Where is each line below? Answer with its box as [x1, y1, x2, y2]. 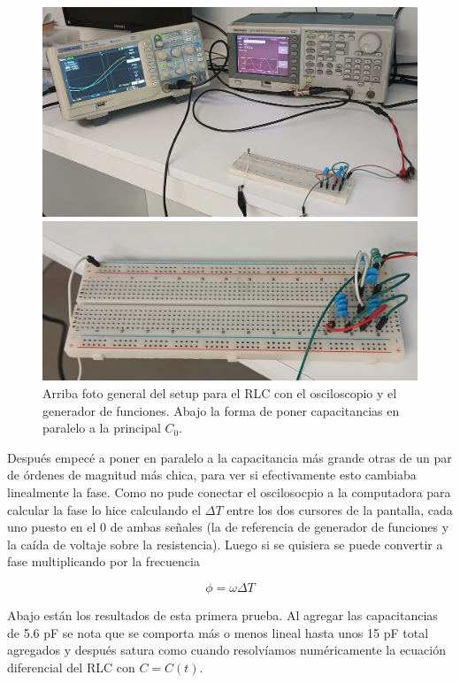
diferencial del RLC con [7, 657, 135, 676]
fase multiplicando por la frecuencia [7, 552, 200, 571]
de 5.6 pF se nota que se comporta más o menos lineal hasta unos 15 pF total [7, 623, 429, 641]
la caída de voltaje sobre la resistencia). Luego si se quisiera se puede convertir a [7, 534, 443, 553]
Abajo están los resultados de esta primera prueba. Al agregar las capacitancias [7, 605, 438, 624]
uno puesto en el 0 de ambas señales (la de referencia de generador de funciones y [7, 518, 449, 536]
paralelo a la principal [42, 418, 161, 437]
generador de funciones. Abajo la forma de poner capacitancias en [42, 401, 400, 419]
